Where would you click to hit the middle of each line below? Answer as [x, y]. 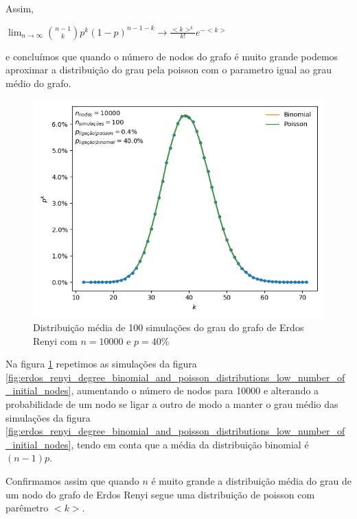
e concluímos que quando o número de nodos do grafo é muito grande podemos [172, 56]
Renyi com [55, 340]
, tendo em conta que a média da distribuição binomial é [190, 444]
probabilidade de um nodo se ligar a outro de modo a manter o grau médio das [172, 403]
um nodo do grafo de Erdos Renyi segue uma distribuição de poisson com [160, 494]
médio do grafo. [38, 83]
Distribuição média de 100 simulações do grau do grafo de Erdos [169, 327]
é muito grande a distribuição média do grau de [251, 480]
